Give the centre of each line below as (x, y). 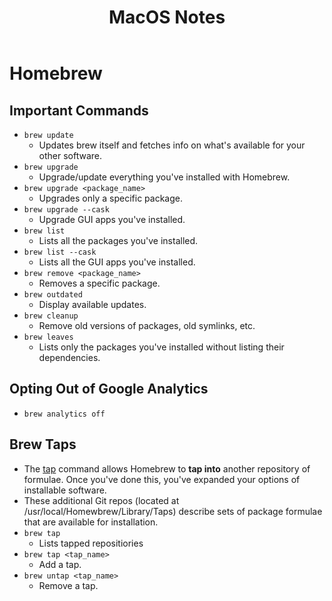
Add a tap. (60, 564)
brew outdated (53, 295)
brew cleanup (51, 316)
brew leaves (48, 337)
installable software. (65, 490)
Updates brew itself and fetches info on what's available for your (172, 145)
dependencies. (69, 357)
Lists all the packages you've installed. (118, 240)
